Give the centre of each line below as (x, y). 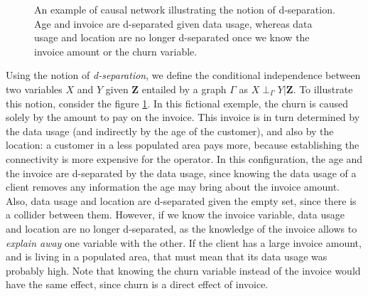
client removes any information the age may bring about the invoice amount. (173, 187)
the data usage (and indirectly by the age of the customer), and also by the (170, 131)
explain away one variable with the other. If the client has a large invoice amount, (184, 242)
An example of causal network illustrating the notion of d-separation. (185, 9)
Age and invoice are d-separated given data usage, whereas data (173, 23)
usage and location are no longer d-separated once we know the (172, 37)
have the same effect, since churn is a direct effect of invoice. (137, 284)
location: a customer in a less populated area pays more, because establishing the (183, 145)
